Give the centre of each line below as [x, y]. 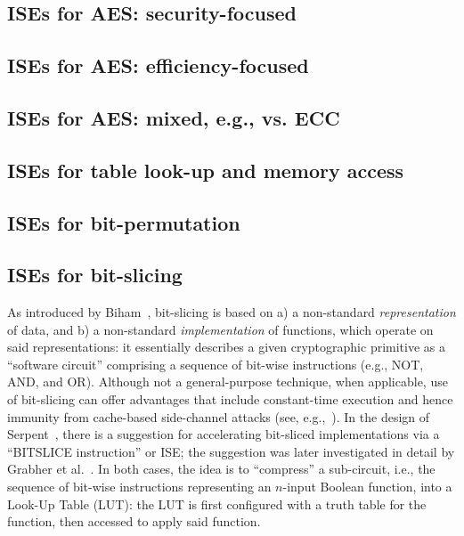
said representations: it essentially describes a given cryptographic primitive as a [226, 347]
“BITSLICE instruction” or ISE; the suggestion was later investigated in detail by [231, 451]
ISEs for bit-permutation [124, 222]
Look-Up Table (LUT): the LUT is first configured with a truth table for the [217, 504]
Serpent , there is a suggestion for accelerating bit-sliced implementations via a [224, 434]
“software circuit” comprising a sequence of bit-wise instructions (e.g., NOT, [216, 364]
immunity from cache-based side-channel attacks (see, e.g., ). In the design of [219, 416]
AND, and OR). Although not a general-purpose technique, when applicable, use [228, 382]
